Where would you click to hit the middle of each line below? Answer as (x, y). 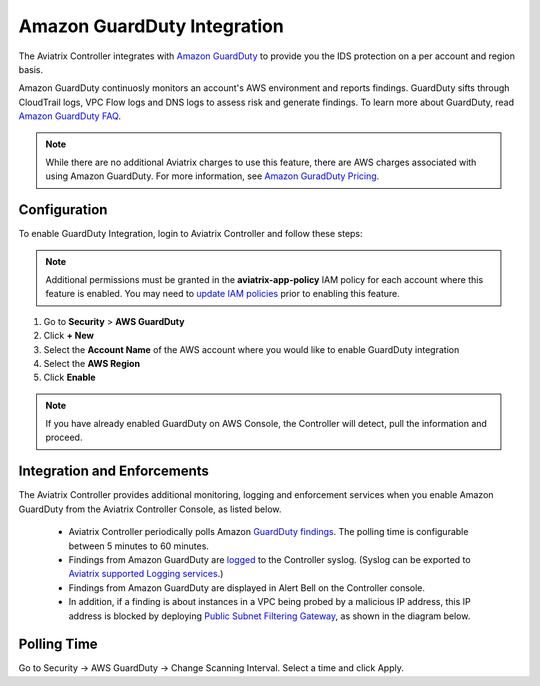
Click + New (69, 336)
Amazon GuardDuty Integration (151, 26)
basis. (31, 69)
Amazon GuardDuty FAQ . (70, 116)
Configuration (63, 210)
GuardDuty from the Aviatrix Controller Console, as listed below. (150, 509)
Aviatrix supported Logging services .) (146, 574)
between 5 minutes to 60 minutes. (139, 546)
